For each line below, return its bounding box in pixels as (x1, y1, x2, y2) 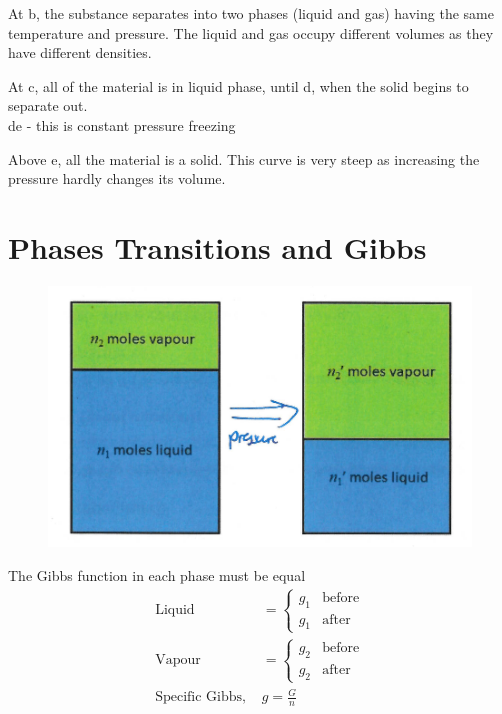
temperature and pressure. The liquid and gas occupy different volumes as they (8, 22, 494, 43)
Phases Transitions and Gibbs (8, 226, 427, 267)
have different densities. (8, 42, 152, 63)
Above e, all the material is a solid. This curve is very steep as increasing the (8, 148, 480, 169)
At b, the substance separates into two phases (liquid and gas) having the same (8, 3, 494, 23)
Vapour (155, 653, 201, 668)
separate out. (8, 95, 88, 116)
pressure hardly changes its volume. (8, 168, 226, 189)
